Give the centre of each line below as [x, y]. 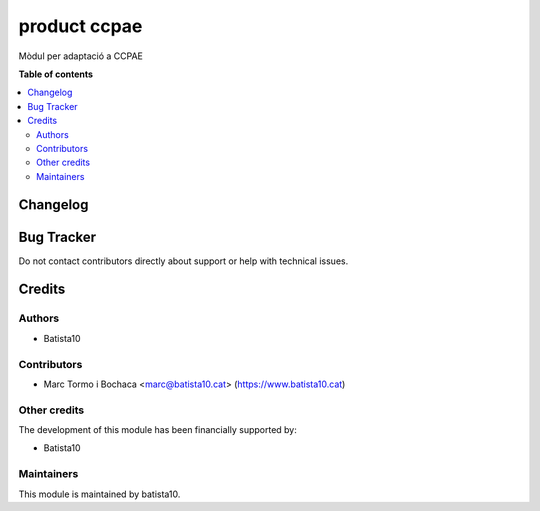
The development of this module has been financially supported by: [157, 430]
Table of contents [56, 74]
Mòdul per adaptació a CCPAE [81, 56]
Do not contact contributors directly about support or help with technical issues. [183, 261]
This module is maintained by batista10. [99, 494]
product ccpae [80, 26]
